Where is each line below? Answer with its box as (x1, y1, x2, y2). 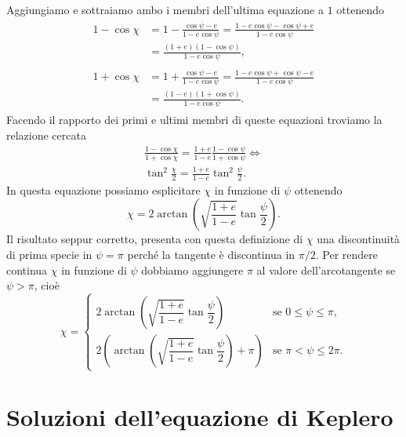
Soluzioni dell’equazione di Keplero (6, 400, 393, 432)
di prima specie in (6, 246, 92, 263)
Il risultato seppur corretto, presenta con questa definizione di (6, 231, 303, 247)
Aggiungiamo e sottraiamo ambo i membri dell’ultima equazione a (6, 2, 324, 17)
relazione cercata (6, 126, 86, 143)
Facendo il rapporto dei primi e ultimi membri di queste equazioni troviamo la (6, 111, 382, 128)
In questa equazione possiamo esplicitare (6, 181, 201, 198)
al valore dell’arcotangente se (256, 261, 396, 278)
